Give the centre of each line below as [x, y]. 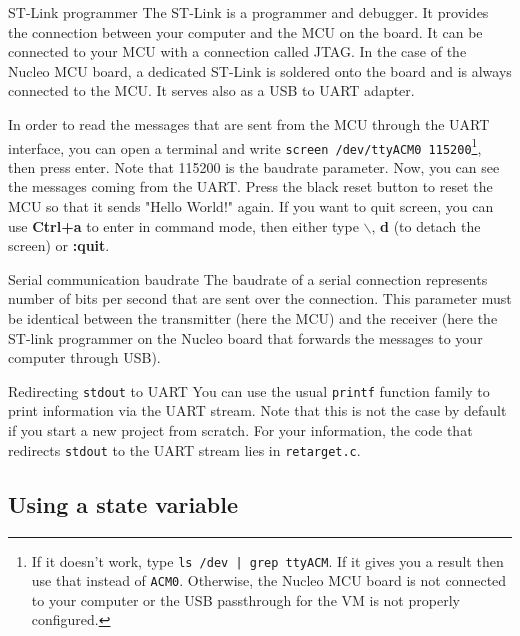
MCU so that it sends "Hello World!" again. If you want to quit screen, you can [251, 206]
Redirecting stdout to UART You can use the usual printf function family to [249, 390]
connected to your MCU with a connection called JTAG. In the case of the [237, 51]
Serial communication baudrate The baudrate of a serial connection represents [248, 278]
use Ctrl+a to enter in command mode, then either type [183, 225]
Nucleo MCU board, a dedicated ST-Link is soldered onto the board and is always [260, 70]
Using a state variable [123, 503]
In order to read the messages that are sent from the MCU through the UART [249, 123]
